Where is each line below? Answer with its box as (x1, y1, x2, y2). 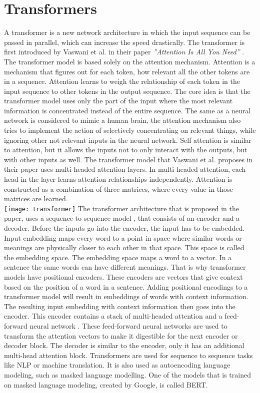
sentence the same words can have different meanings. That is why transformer (4, 262, 246, 272)
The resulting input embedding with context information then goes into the (4, 301, 235, 311)
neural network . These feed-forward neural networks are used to (29, 321, 227, 331)
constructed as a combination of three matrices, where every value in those (4, 183, 233, 194)
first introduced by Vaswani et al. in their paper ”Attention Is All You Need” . (4, 46, 244, 57)
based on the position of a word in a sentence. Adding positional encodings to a (4, 281, 248, 292)
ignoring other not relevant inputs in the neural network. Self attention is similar (4, 134, 251, 145)
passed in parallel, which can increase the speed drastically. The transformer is (4, 36, 245, 47)
